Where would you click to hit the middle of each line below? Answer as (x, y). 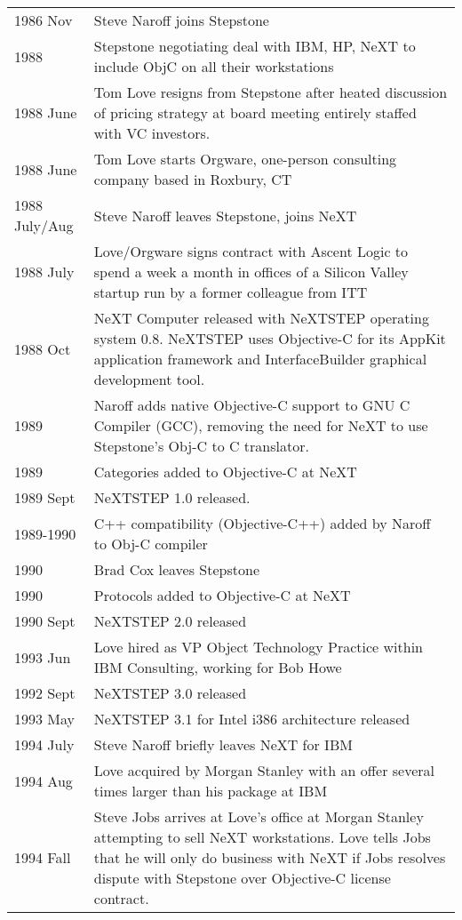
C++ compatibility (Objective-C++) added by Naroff (262, 523)
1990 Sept (45, 621)
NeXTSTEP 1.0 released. (172, 497)
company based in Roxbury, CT (193, 179)
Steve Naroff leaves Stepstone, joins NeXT (225, 215)
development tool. (149, 379)
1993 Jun (43, 657)
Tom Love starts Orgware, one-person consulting (245, 159)
